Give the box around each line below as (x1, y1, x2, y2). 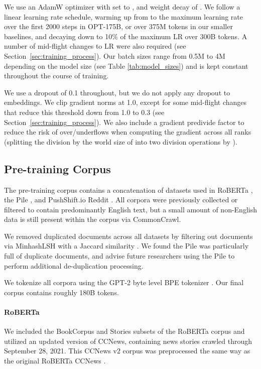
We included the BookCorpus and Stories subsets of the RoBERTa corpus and (4, 326, 245, 336)
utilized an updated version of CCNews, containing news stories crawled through (4, 335, 252, 346)
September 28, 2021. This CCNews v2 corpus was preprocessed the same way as (4, 345, 250, 356)
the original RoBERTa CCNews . (4, 355, 106, 366)
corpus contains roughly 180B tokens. (4, 287, 119, 297)
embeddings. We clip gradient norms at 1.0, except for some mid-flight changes (4, 97, 247, 107)
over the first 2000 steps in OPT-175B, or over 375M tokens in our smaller (4, 21, 233, 32)
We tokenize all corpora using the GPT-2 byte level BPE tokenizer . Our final (4, 277, 244, 288)
